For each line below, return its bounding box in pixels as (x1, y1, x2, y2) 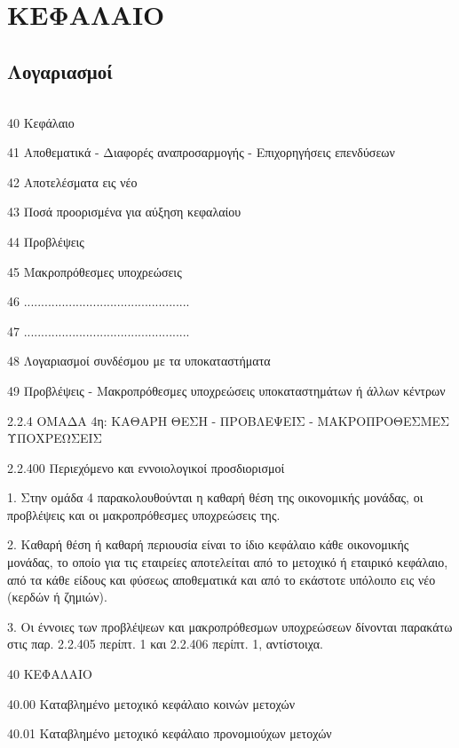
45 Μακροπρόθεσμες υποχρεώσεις (7, 262, 182, 280)
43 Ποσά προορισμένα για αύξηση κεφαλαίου (7, 202, 241, 221)
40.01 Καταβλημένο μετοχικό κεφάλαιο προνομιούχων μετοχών (7, 724, 332, 743)
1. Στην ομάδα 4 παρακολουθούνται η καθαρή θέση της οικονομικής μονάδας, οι (7, 488, 423, 507)
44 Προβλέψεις (7, 232, 84, 250)
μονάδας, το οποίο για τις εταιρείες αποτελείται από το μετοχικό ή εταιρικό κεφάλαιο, (7, 553, 448, 571)
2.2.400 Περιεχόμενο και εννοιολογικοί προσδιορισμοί (7, 458, 285, 476)
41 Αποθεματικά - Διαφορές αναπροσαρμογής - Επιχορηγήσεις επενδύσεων (7, 143, 395, 161)
